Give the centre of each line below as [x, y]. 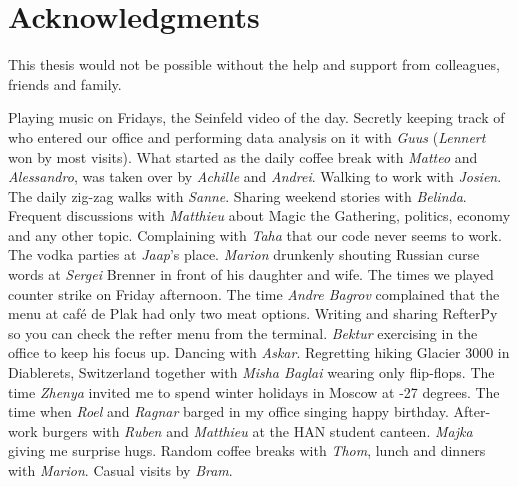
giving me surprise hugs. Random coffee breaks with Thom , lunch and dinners [247, 450]
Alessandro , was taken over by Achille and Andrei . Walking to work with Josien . [255, 176]
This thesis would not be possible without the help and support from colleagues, [254, 64]
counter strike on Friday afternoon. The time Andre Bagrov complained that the [254, 293]
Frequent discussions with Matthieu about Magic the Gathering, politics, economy [259, 215]
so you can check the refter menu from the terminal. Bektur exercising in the [243, 332]
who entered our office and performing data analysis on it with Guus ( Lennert [247, 136]
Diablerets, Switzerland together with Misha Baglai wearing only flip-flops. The [251, 372]
